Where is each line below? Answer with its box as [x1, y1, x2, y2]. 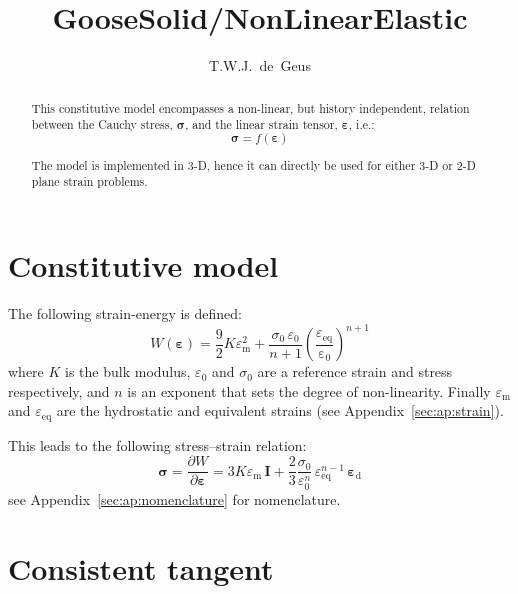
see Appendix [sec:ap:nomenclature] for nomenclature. [8, 488, 341, 509]
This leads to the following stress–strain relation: [8, 434, 307, 455]
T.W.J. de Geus [209, 55, 311, 76]
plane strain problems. [31, 173, 148, 190]
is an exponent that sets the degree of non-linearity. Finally [127, 380, 491, 401]
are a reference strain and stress [257, 361, 453, 382]
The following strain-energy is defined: [8, 302, 242, 323]
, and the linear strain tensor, [184, 116, 338, 133]
